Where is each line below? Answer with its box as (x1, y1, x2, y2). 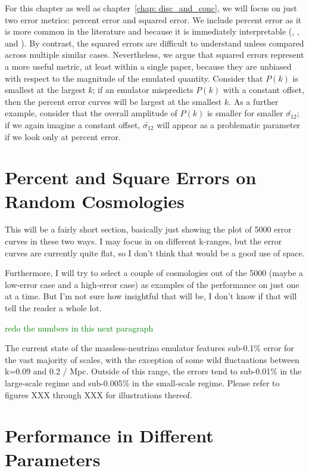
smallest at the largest (5, 83, 86, 96)
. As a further (229, 95, 279, 107)
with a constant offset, (223, 83, 304, 96)
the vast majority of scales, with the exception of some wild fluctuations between (5, 353, 299, 365)
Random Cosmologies (5, 188, 185, 213)
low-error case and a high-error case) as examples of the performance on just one (5, 278, 299, 290)
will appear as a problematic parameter (157, 118, 301, 131)
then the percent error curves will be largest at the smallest (5, 95, 222, 107)
